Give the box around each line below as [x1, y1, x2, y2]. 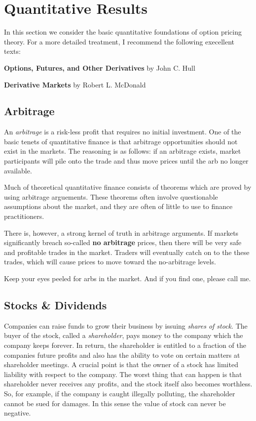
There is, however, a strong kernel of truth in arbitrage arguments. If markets [4, 227, 239, 238]
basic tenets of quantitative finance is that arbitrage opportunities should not [4, 136, 238, 146]
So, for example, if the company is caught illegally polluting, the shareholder [4, 388, 235, 398]
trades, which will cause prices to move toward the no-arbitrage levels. [4, 256, 216, 267]
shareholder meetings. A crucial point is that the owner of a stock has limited [4, 359, 238, 370]
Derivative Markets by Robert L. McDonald [4, 79, 146, 89]
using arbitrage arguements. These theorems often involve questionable [4, 191, 218, 202]
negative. [4, 408, 31, 418]
